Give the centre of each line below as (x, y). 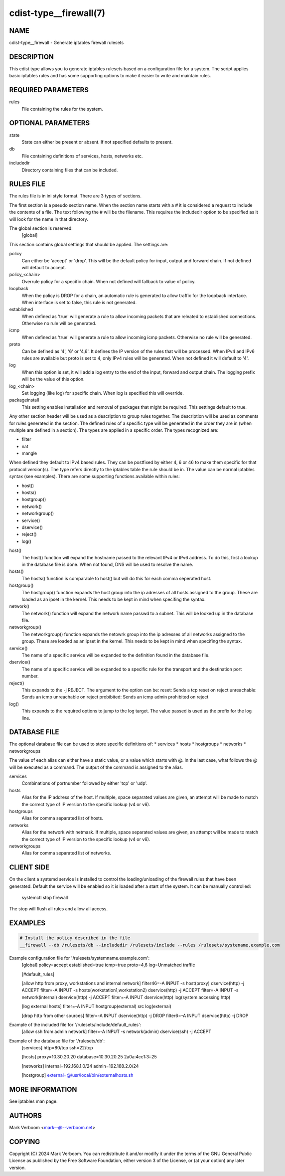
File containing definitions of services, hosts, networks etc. (82, 156)
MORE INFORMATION (43, 1090)
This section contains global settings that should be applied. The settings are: (89, 244)
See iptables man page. (33, 1101)
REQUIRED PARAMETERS (49, 90)
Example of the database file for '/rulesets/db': (57, 1041)
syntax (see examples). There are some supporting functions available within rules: (95, 477)
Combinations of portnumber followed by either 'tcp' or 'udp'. (85, 783)
